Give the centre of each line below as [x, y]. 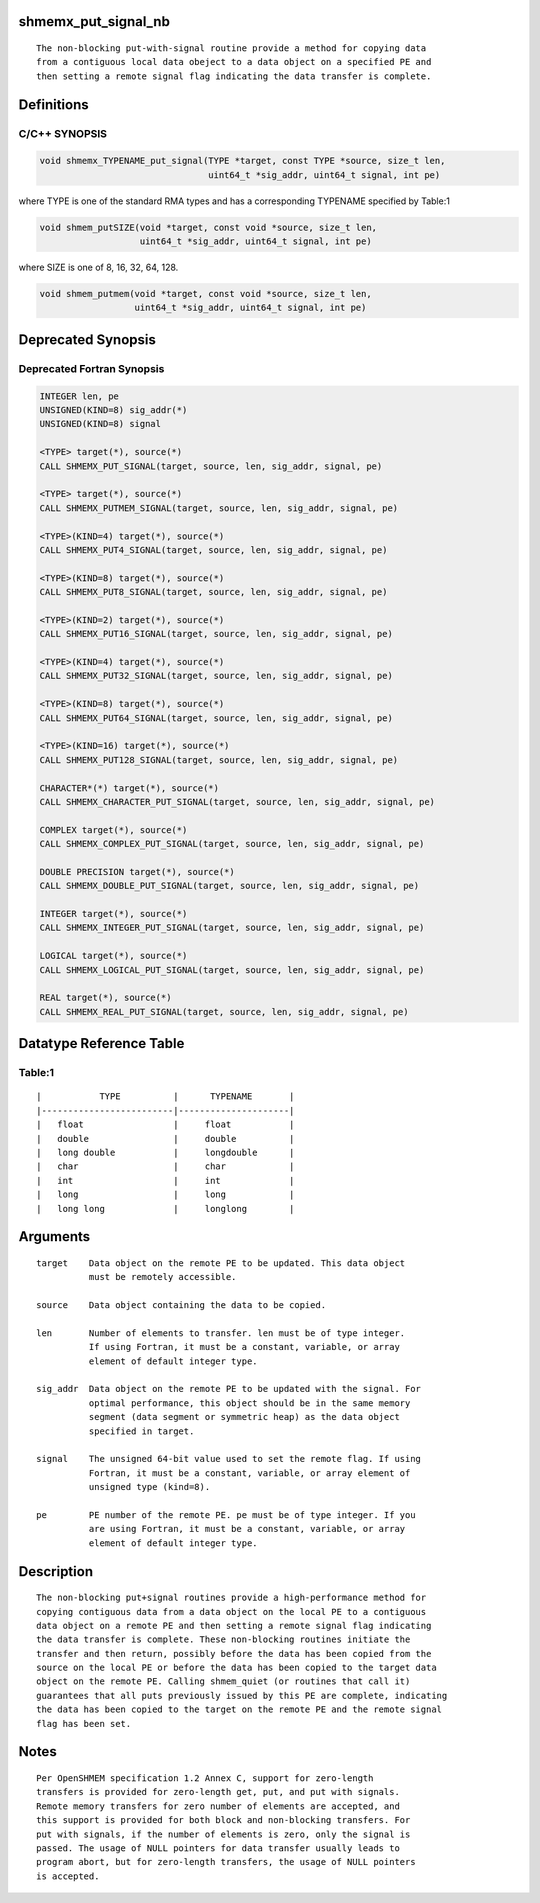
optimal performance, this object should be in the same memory [249, 1403]
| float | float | [165, 1124]
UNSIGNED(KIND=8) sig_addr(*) [113, 410]
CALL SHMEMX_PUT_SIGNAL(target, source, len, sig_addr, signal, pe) [211, 466]
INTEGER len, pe [79, 396]
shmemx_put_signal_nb [94, 21]
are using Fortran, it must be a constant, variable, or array [247, 1529]
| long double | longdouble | [165, 1152]
